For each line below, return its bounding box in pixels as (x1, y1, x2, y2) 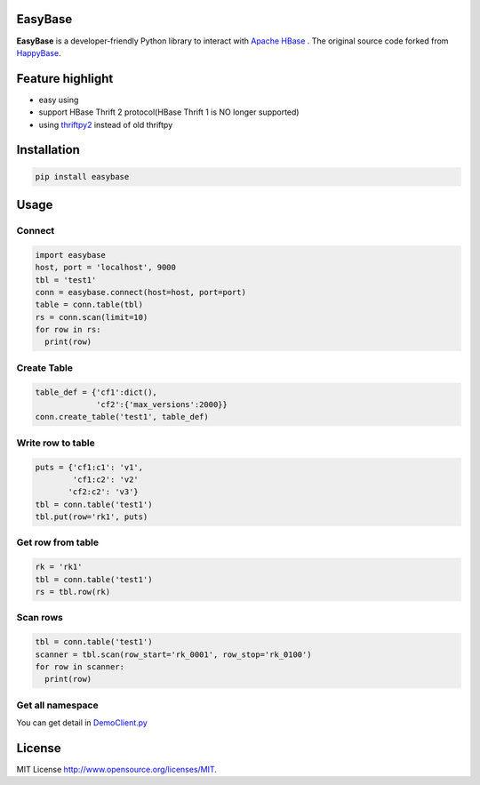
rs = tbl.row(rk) (35, 587, 111, 597)
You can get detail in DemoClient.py (16, 717, 148, 728)
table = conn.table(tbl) (35, 300, 144, 310)
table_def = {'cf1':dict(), (35, 387, 157, 397)
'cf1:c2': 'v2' (72, 474, 140, 485)
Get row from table (16, 536, 100, 549)
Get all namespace (16, 699, 99, 711)
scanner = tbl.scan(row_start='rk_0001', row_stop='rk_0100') (35, 649, 312, 660)
